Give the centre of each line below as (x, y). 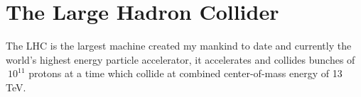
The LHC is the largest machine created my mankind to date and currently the (179, 46)
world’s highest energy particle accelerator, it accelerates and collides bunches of (180, 59)
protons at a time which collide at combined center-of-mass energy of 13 (185, 73)
